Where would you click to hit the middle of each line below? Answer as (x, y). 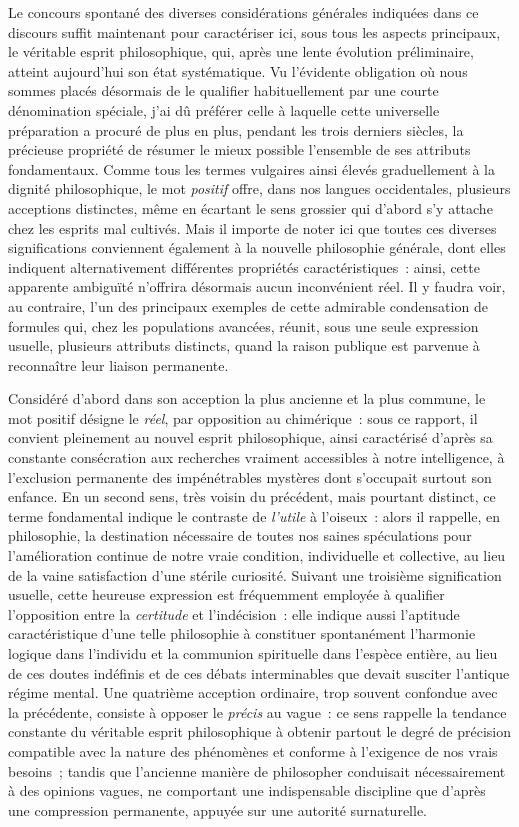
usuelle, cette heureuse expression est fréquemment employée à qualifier (226, 594)
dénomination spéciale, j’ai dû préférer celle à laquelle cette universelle (224, 109)
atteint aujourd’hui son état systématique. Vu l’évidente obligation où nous (238, 70)
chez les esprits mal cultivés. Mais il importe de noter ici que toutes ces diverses (252, 227)
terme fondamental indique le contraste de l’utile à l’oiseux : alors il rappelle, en (254, 515)
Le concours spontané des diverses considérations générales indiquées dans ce (243, 12)
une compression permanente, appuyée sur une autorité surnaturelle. (218, 809)
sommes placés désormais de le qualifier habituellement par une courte (223, 90)
